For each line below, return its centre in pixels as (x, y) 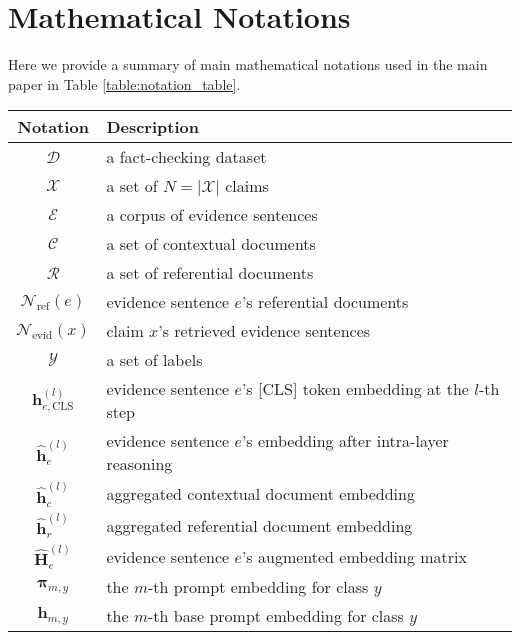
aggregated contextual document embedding (260, 494)
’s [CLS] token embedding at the (355, 389)
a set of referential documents (210, 273)
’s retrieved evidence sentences (264, 331)
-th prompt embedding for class (258, 587)
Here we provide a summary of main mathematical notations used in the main (248, 64)
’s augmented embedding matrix (354, 556)
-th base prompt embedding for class (276, 616)
